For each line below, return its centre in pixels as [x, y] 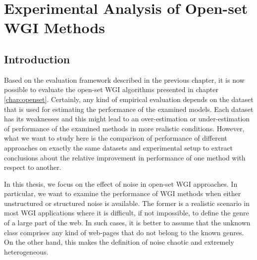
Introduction [37, 59]
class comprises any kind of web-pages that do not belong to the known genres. [124, 232]
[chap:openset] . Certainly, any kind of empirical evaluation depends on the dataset [129, 99]
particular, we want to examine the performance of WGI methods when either [123, 193]
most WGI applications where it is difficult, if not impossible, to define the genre [127, 213]
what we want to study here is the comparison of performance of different [116, 138]
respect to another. [33, 167]
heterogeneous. [26, 251]
